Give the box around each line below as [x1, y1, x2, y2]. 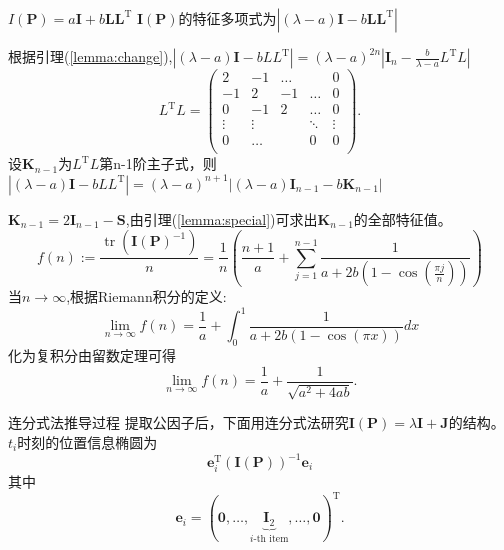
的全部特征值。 [353, 208, 452, 229]
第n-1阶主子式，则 [99, 153, 217, 174]
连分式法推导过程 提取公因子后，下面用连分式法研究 [8, 412, 349, 433]
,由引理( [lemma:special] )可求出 [125, 208, 318, 229]
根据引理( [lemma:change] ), [8, 46, 173, 66]
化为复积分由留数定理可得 [8, 345, 176, 366]
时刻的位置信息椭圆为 [17, 431, 158, 452]
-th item [253, 533, 289, 544]
